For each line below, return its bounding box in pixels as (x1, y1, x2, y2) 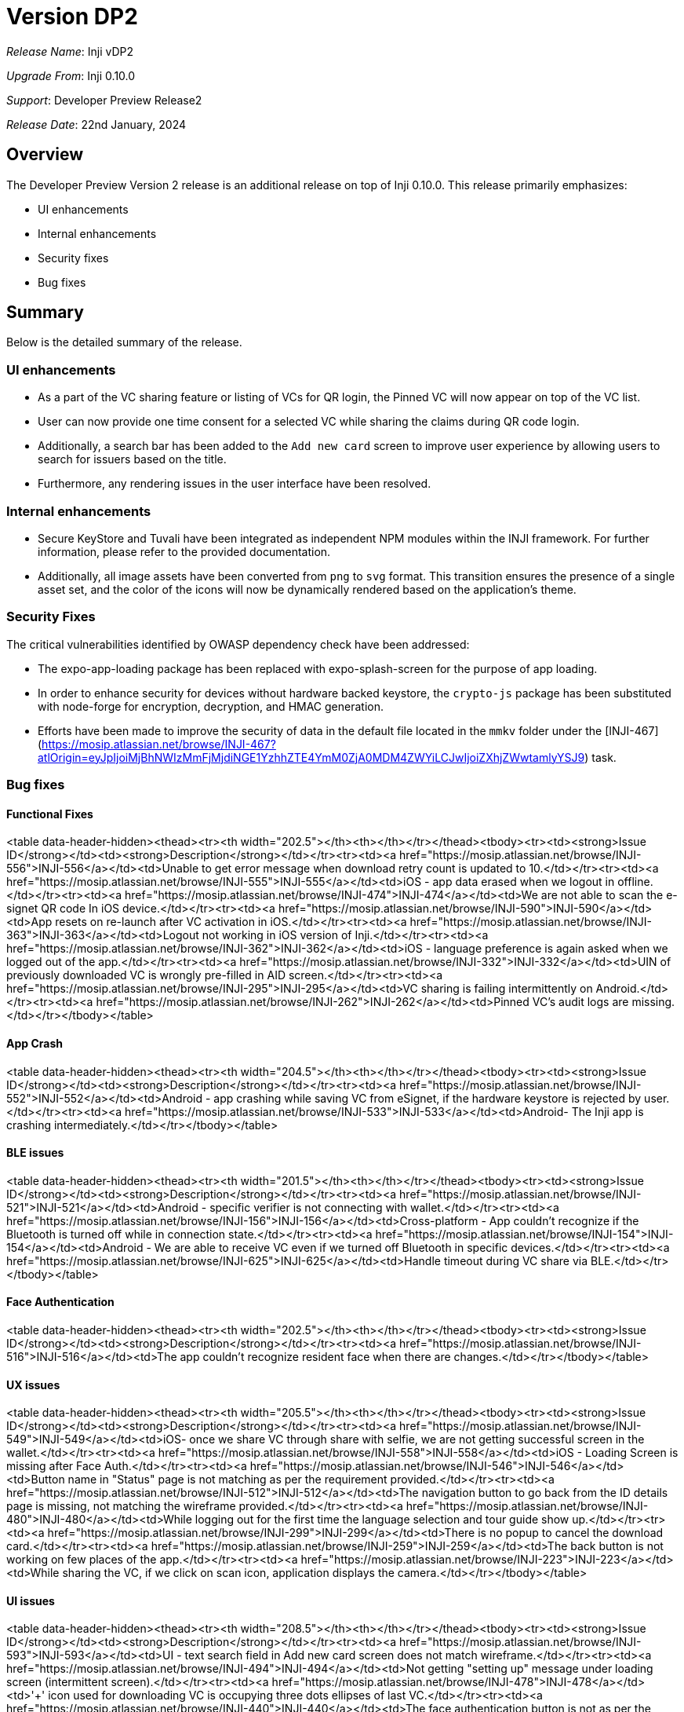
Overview (6, 144, 84, 165)
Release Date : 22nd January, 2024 (6, 117, 187, 131)
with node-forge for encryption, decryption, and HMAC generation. (38, 699, 384, 713)
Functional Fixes (6, 807, 93, 821)
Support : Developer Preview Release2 (6, 93, 202, 107)
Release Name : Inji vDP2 (6, 44, 134, 58)
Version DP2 (6, 3, 138, 30)
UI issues (6, 1593, 55, 1608)
